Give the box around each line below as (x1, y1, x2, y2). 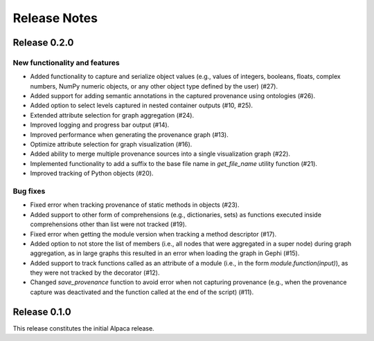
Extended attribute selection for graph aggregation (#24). (30, 111, 194, 119)
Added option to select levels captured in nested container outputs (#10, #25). (30, 101, 253, 110)
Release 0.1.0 (12, 306, 72, 317)
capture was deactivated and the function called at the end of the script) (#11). (30, 288, 254, 296)
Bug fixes (12, 186, 46, 196)
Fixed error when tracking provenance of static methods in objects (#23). (30, 201, 240, 209)
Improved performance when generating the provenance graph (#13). (30, 130, 229, 138)
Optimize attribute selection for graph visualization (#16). (30, 140, 193, 149)
